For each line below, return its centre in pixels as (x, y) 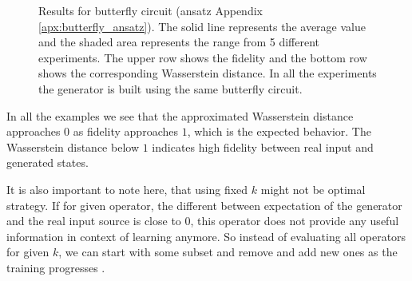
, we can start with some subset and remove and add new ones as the (228, 252)
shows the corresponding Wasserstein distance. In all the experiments (208, 73)
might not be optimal (313, 189)
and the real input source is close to (94, 221)
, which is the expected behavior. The (279, 131)
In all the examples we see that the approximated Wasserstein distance (180, 115)
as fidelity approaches (125, 131)
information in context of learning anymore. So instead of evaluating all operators (206, 236)
